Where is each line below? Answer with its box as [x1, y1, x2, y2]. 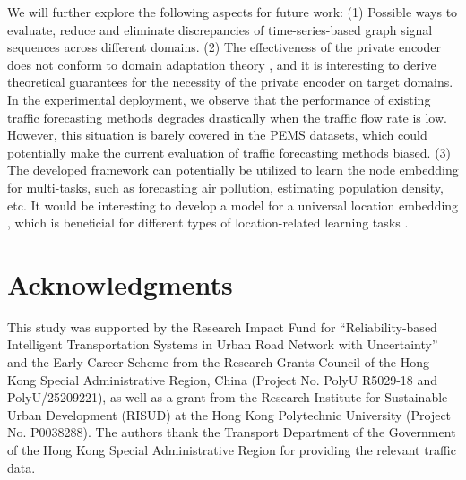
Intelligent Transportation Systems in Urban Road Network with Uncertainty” [7, 335, 438, 354]
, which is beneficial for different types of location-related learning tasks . [7, 213, 409, 232]
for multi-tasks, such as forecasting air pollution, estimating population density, [7, 177, 444, 196]
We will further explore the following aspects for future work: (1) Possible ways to [7, 3, 458, 21]
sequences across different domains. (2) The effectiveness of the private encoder [7, 38, 441, 56]
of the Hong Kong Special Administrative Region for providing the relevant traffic [7, 441, 456, 459]
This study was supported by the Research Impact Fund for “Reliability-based [7, 317, 437, 336]
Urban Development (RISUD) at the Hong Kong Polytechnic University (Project [7, 405, 452, 424]
